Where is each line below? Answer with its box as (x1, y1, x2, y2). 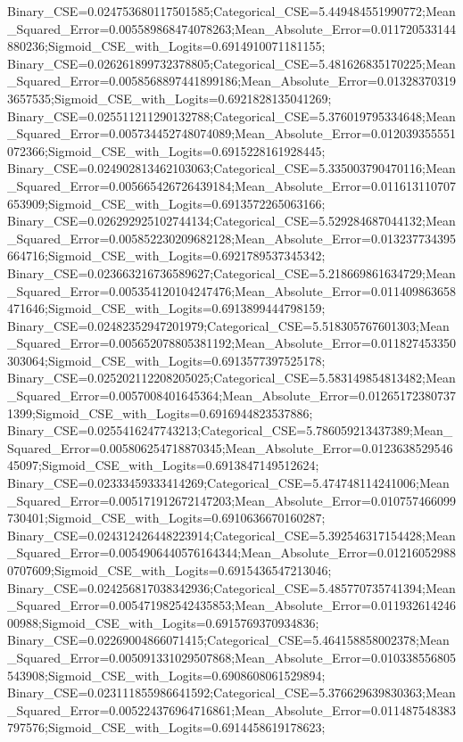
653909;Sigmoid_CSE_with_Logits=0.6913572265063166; (7, 194, 326, 212)
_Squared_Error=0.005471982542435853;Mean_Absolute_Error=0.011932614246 (7, 596, 456, 614)
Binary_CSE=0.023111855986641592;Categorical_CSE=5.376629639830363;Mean (7, 683, 456, 702)
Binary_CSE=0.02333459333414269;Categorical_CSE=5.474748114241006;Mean (7, 474, 450, 492)
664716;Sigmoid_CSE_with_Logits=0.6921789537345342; (7, 246, 326, 265)
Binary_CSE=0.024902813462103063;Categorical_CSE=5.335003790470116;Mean (7, 159, 456, 177)
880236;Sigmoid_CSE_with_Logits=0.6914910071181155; (7, 37, 326, 55)
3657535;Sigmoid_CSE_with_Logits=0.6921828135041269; (7, 88, 332, 107)
